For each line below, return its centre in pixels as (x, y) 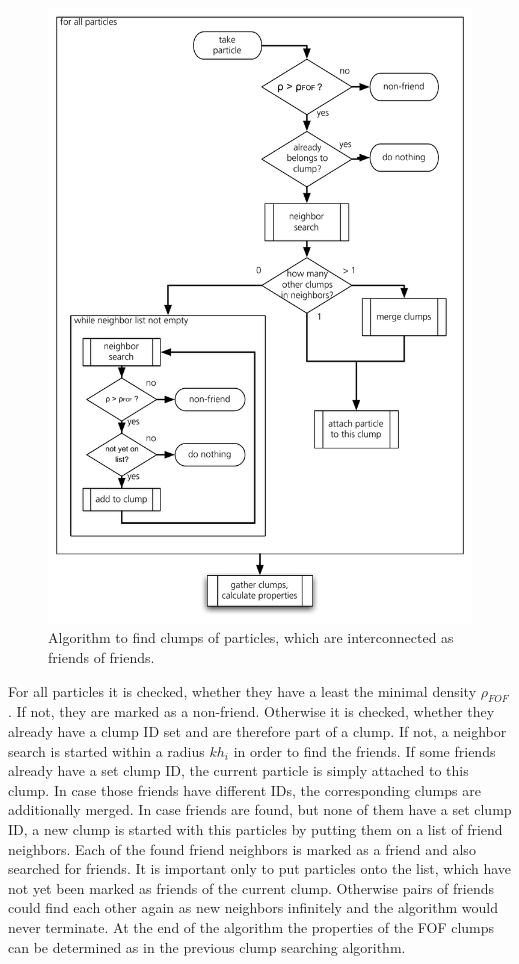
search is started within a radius (106, 750)
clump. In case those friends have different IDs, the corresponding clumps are (244, 789)
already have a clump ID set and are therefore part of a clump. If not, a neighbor (257, 731)
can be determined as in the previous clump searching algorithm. (207, 946)
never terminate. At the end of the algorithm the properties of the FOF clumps (251, 926)
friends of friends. (101, 657)
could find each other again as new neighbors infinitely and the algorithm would (253, 907)
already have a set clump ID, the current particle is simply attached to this (238, 770)
